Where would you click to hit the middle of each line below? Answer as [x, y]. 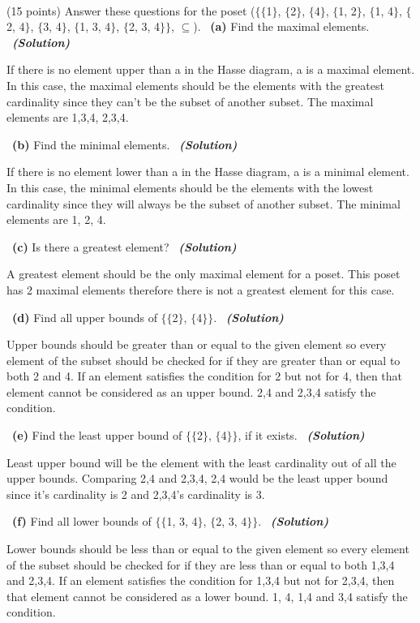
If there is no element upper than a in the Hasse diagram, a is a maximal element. [211, 69]
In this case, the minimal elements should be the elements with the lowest [190, 187]
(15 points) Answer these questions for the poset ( [131, 10]
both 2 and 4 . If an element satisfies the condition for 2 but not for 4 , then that [205, 376]
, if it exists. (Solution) [301, 435]
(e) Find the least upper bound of [97, 435]
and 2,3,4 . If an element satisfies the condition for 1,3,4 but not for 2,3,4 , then [201, 580]
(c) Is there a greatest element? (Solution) [124, 246]
